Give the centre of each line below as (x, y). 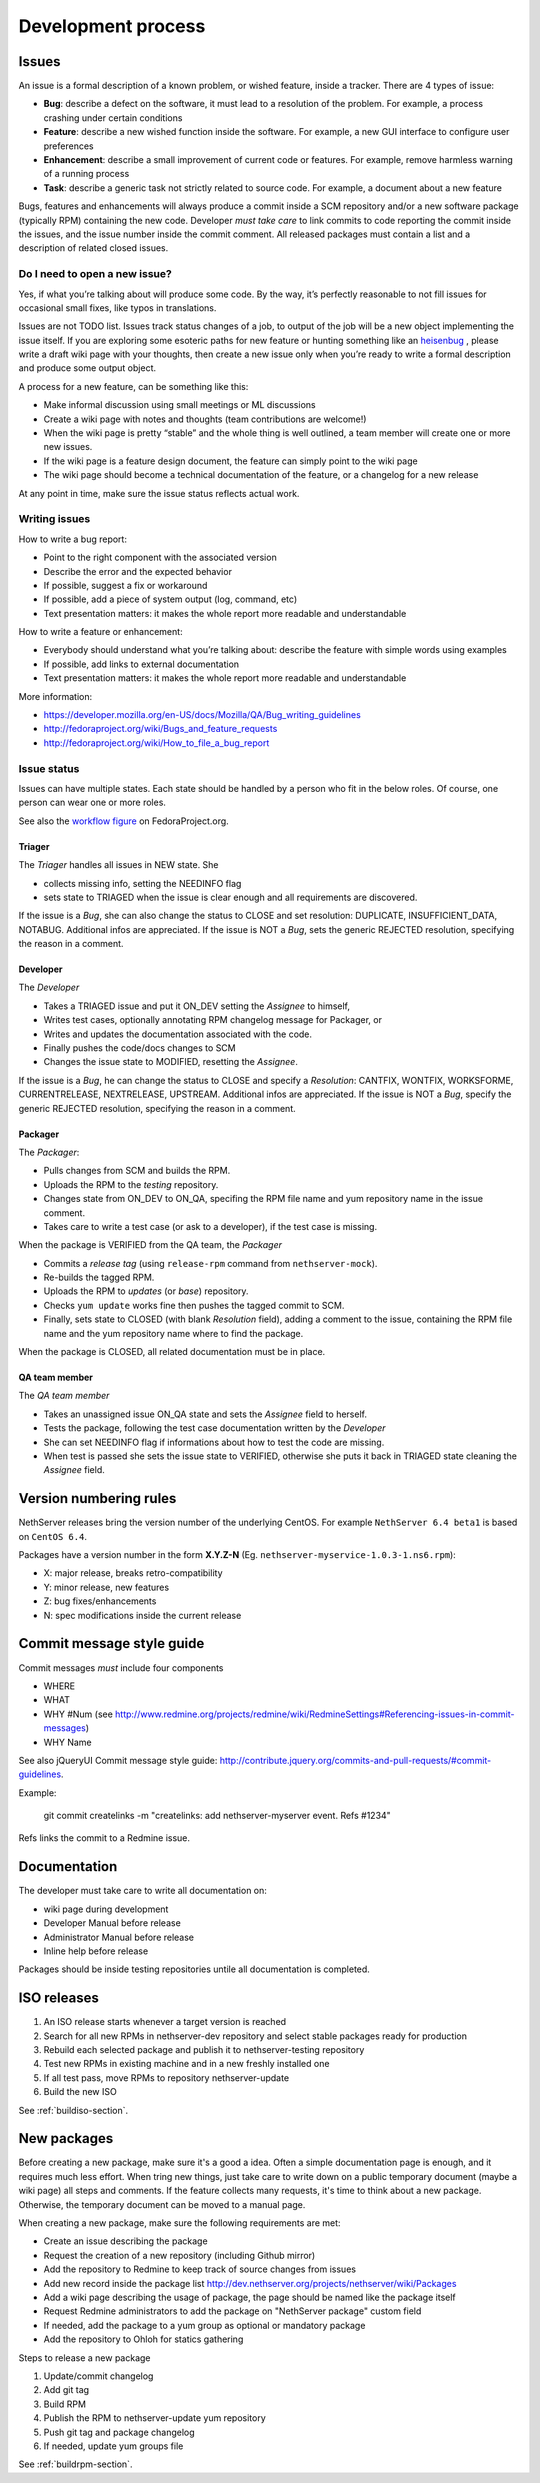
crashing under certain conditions (113, 117)
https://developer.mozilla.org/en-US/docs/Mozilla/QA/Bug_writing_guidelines (202, 715)
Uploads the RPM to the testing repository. (131, 1184)
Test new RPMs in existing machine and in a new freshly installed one (186, 2064)
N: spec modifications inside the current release (142, 1615)
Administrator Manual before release (119, 1937)
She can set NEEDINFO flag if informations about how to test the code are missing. (214, 1442)
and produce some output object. (87, 368)
